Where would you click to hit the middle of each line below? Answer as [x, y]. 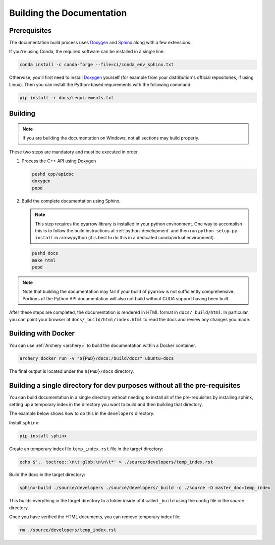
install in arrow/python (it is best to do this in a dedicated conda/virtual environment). [125, 238]
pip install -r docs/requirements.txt [67, 98]
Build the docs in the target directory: [47, 475]
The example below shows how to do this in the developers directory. [82, 413]
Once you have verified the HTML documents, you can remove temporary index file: [95, 517]
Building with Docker [42, 333]
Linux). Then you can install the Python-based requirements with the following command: [100, 84]
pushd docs [45, 253]
